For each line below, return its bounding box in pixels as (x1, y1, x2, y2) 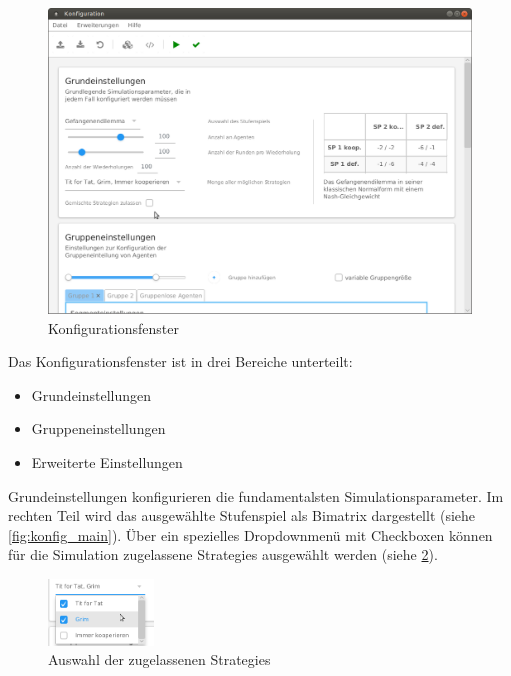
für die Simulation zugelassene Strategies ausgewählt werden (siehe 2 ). (8, 544, 438, 565)
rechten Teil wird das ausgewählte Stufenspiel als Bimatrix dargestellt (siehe (8, 505, 476, 526)
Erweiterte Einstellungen (31, 451, 183, 472)
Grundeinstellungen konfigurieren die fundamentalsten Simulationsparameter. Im (8, 485, 504, 506)
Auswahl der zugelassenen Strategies (48, 649, 271, 670)
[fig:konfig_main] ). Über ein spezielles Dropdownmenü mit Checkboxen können (8, 524, 493, 545)
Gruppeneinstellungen (31, 418, 166, 439)
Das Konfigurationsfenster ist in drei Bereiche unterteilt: (8, 351, 353, 372)
